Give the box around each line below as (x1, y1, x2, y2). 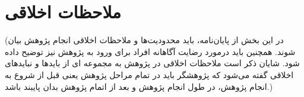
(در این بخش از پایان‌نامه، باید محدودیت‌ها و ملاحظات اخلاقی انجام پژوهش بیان (5, 34, 284, 46)
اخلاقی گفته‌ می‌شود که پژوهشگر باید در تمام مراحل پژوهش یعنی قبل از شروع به (5, 68, 294, 80)
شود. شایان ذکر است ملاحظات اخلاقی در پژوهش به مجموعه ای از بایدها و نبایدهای (5, 57, 300, 69)
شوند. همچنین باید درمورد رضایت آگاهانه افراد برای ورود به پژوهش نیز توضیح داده (5, 45, 296, 57)
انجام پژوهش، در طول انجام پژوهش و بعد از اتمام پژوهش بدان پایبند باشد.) (5, 80, 273, 92)
